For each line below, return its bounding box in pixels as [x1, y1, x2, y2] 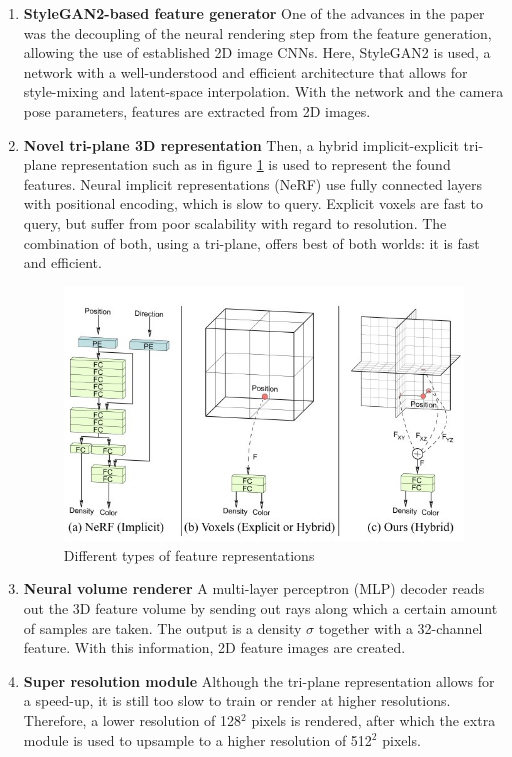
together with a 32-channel [318, 617, 483, 638]
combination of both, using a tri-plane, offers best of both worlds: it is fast [23, 232, 480, 253]
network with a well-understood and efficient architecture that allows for [23, 61, 468, 82]
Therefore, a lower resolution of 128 [23, 709, 242, 730]
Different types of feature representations [63, 544, 315, 565]
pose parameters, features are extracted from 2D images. [23, 100, 371, 121]
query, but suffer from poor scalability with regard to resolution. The [23, 212, 447, 233]
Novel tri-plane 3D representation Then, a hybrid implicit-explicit [23, 134, 459, 155]
